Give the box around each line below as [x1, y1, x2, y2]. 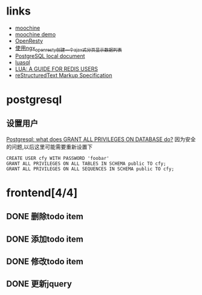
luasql [15, 59, 30, 66]
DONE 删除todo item [6, 211, 83, 222]
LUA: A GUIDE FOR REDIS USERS [15, 65, 99, 72]
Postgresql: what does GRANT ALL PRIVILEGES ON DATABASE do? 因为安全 [6, 135, 197, 143]
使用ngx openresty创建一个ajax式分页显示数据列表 [15, 44, 122, 53]
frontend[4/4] [6, 186, 78, 199]
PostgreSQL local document [15, 52, 85, 59]
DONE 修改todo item [6, 256, 83, 267]
